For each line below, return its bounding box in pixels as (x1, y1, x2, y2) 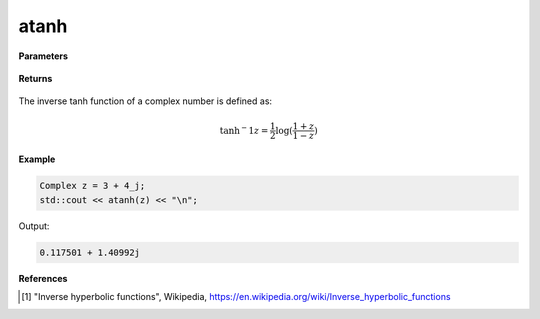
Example (18, 153, 56, 165)
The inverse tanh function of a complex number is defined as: (18, 95, 273, 107)
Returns (18, 72, 53, 84)
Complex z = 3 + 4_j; (39, 180, 146, 192)
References (18, 272, 68, 284)
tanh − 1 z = (219, 123, 269, 136)
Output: (18, 220, 50, 232)
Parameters (18, 50, 69, 62)
